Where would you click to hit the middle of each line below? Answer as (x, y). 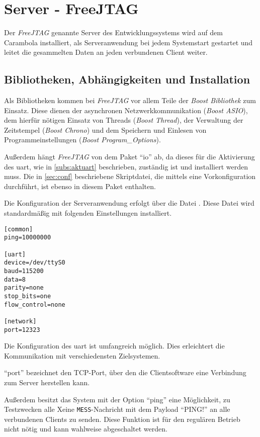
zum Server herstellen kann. (47, 382)
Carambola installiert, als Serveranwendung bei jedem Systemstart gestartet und (128, 42)
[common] (19, 229)
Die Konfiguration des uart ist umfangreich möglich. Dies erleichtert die (114, 346)
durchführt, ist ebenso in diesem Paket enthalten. (80, 186)
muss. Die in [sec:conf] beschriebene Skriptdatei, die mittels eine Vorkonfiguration (130, 176)
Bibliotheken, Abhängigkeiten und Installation (127, 79)
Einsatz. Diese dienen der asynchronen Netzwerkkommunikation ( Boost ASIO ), (126, 110)
